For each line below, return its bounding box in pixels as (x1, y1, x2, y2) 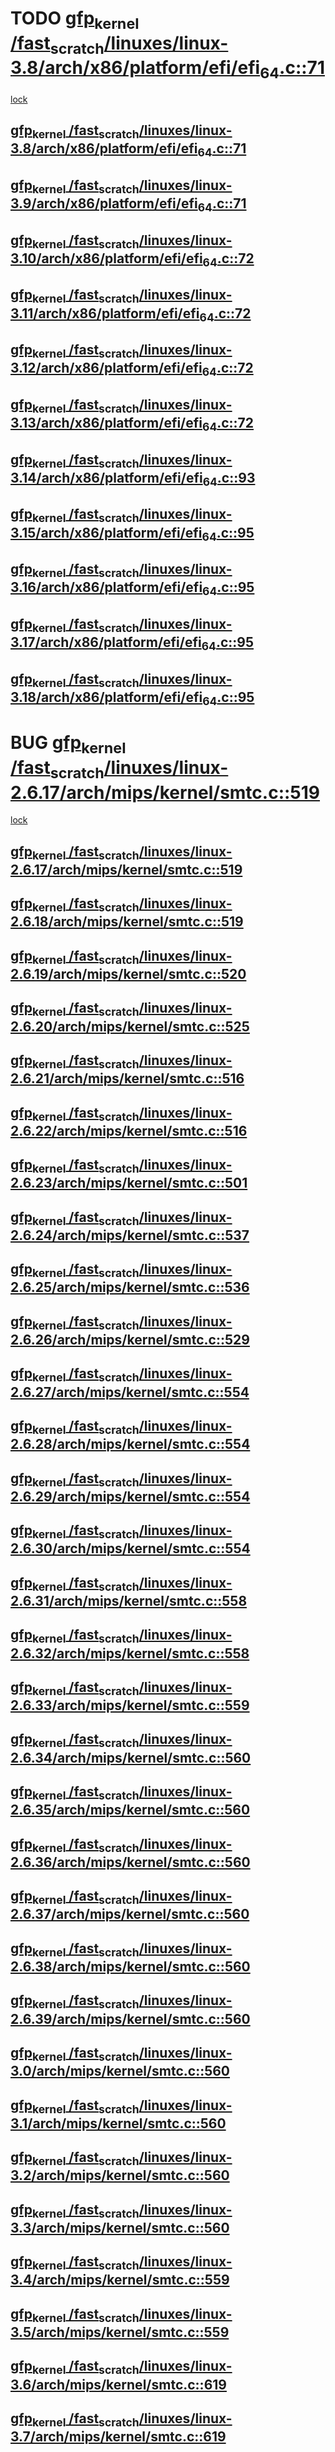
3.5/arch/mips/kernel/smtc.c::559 (10, 2324, 230, 2341)
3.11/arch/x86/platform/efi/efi (10, 305, 200, 322)
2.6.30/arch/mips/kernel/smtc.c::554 (10, 1540, 251, 1557)
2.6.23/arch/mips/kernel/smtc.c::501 (10, 1175, 248, 1192)
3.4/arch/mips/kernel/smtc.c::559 (10, 2272, 230, 2289)
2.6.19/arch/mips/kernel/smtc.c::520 (10, 966, 247, 982)
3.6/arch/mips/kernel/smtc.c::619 (10, 2376, 227, 2393)
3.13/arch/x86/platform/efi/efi (10, 415, 203, 432)
